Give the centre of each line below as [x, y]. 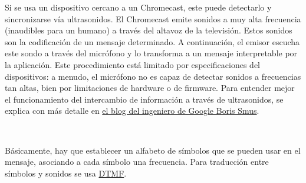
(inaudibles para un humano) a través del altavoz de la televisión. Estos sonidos [149, 30]
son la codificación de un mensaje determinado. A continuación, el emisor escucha [152, 41]
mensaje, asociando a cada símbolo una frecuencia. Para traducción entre [137, 162]
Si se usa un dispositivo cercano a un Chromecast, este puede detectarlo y [138, 7]
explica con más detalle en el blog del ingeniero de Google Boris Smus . [132, 111]
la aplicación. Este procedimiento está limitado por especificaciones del [133, 64]
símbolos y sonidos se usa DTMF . [66, 173]
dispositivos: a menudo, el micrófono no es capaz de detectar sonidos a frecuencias [153, 76]
